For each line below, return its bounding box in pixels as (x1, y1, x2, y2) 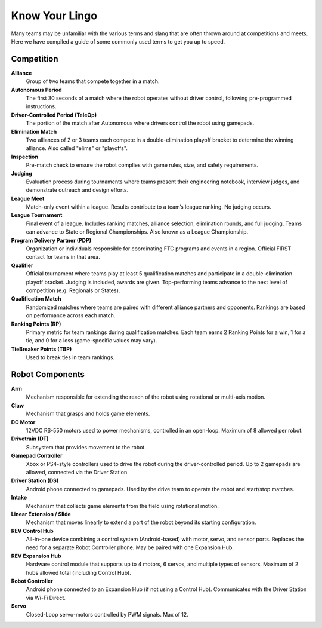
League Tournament (11, 212, 63, 219)
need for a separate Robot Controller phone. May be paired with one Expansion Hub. (26, 544, 234, 551)
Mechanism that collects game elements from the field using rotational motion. (26, 502, 219, 509)
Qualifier (11, 262, 33, 269)
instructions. (26, 103, 57, 110)
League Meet (11, 195, 45, 202)
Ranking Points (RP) (11, 320, 61, 327)
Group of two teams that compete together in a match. (26, 78, 160, 85)
